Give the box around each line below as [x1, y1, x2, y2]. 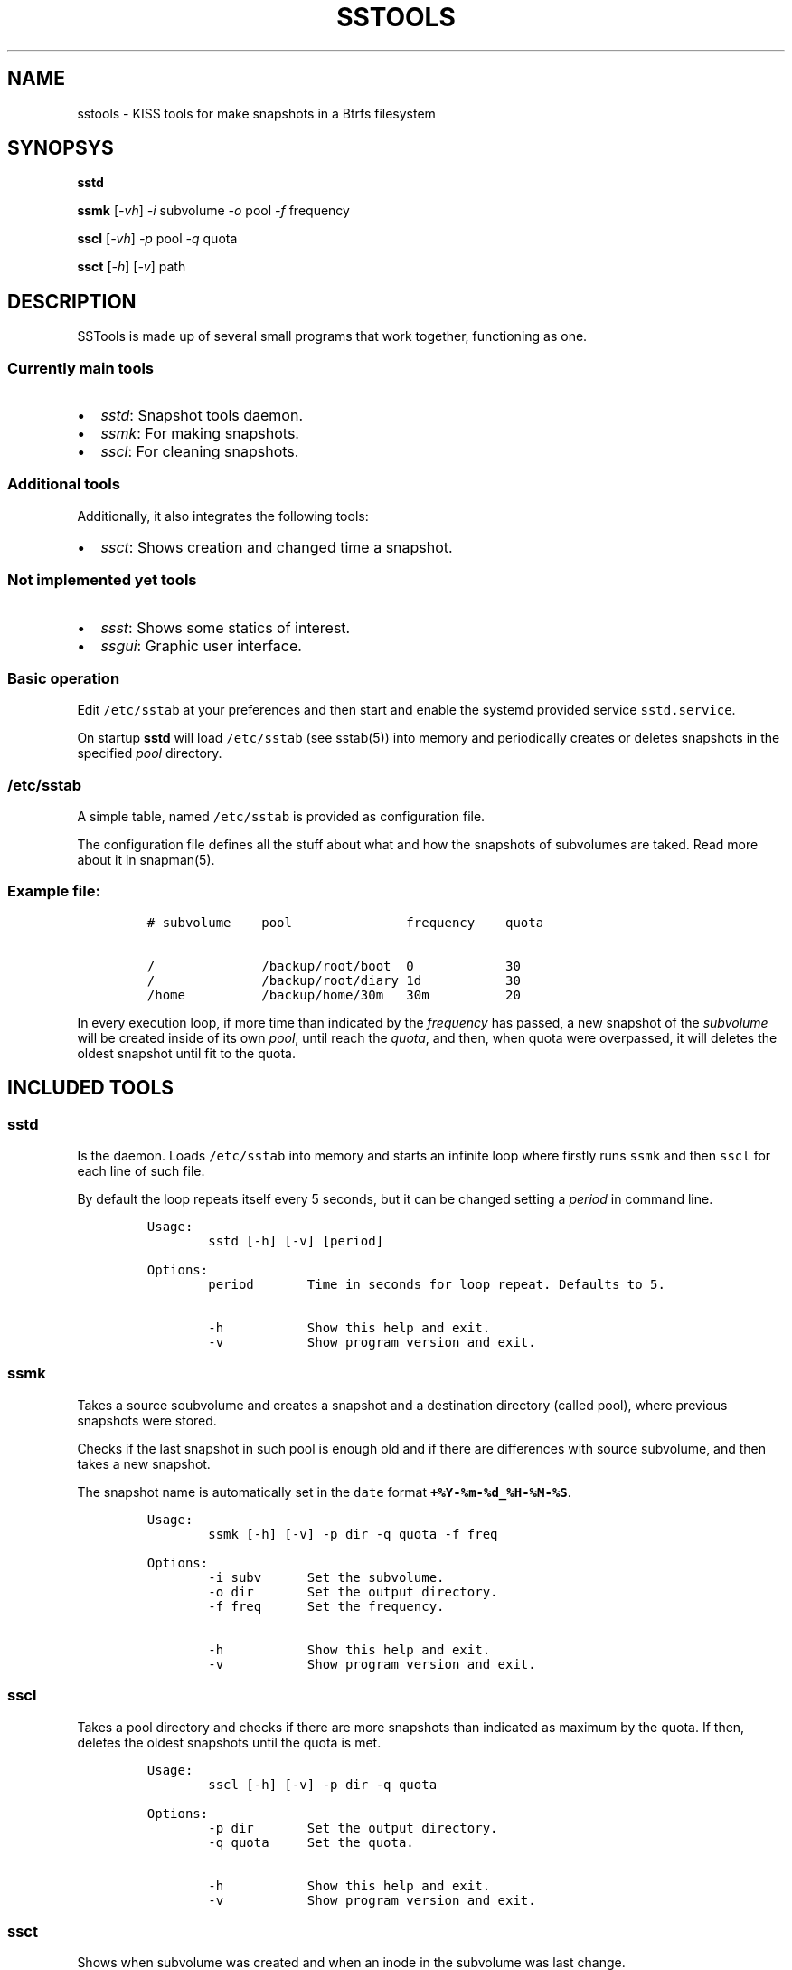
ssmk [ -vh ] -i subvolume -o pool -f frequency [77, 203, 350, 219]
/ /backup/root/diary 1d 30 [146, 972, 521, 988]
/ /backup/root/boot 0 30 [146, 958, 521, 973]
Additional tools [7, 475, 120, 494]
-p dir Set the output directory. [208, 1820, 498, 1835]
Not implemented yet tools [7, 571, 197, 590]
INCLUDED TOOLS [7, 1076, 174, 1100]
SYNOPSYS [7, 137, 114, 160]
